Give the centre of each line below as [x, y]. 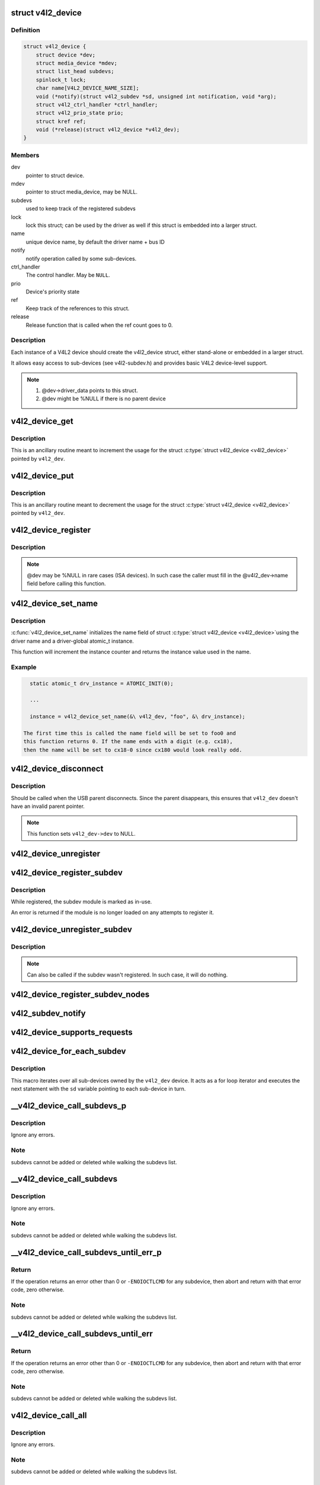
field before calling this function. [66, 584]
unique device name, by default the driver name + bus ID [95, 242]
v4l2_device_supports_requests [72, 1033]
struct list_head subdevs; [75, 72]
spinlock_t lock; [61, 80]
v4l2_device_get [42, 421]
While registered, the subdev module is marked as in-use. [81, 901]
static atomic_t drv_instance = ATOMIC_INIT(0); [102, 683]
